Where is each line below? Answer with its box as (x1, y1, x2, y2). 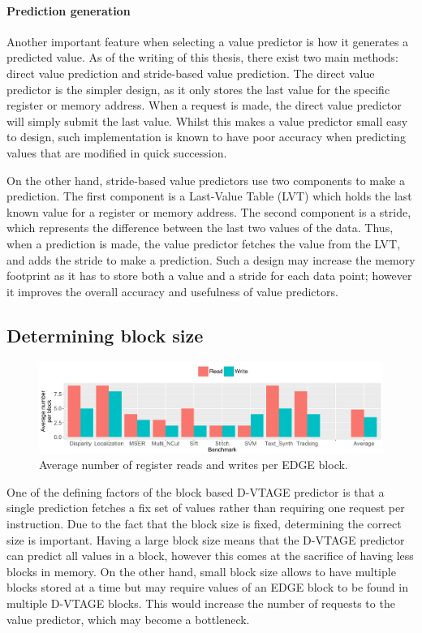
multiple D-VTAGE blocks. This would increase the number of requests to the (6, 594, 395, 611)
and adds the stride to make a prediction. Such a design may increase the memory (6, 251, 416, 268)
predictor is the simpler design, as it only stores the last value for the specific (6, 80, 390, 97)
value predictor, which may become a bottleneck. (6, 610, 250, 627)
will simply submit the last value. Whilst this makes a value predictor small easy (6, 112, 408, 129)
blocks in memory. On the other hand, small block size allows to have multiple (6, 562, 396, 579)
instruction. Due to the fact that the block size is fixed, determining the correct (6, 515, 402, 532)
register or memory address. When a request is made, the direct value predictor (6, 97, 402, 114)
